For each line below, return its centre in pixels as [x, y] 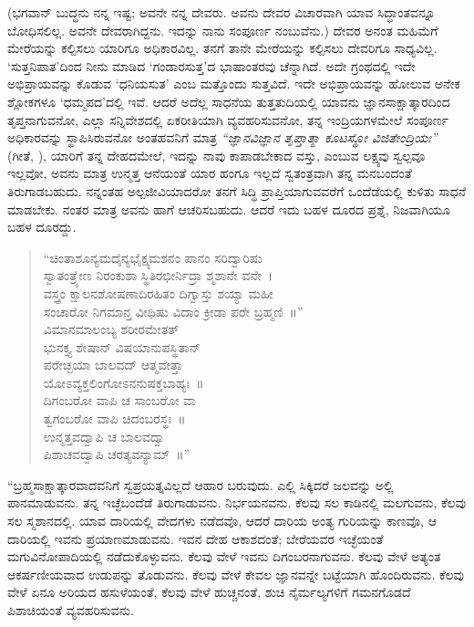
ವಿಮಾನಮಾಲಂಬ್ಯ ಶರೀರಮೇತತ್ [111, 329]
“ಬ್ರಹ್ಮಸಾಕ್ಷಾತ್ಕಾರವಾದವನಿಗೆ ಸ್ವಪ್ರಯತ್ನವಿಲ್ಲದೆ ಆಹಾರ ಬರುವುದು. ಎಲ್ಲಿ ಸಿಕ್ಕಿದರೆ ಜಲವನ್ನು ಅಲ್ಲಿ [201, 484]
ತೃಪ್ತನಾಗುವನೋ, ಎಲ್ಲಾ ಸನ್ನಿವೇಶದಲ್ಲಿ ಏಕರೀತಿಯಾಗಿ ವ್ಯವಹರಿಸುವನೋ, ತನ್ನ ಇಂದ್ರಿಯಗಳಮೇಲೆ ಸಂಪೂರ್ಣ [228, 119]
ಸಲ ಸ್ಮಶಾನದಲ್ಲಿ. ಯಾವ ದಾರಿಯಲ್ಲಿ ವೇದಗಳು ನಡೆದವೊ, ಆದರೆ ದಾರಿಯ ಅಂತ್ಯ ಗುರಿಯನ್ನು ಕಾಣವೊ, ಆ [222, 521]
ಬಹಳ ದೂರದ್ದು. [42, 227]
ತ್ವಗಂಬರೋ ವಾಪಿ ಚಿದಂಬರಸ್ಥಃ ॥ [114, 418]
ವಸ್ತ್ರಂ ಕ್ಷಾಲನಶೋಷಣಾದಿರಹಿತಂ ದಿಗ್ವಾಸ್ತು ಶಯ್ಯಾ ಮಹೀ [158, 293]
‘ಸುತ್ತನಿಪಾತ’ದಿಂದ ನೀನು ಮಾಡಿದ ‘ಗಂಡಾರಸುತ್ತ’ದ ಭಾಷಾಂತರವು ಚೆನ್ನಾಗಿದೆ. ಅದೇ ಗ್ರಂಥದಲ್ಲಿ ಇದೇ [211, 65]
